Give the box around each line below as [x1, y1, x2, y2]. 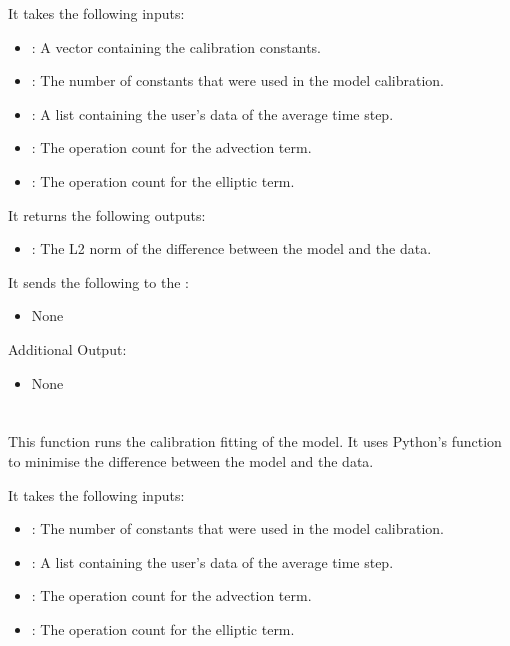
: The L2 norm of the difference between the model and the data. [31, 238, 432, 259]
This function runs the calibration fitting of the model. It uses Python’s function [8, 431, 502, 452]
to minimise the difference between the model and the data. [8, 450, 374, 471]
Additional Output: [8, 338, 127, 359]
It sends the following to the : [8, 271, 189, 292]
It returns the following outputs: [8, 204, 206, 225]
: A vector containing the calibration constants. [31, 36, 321, 57]
